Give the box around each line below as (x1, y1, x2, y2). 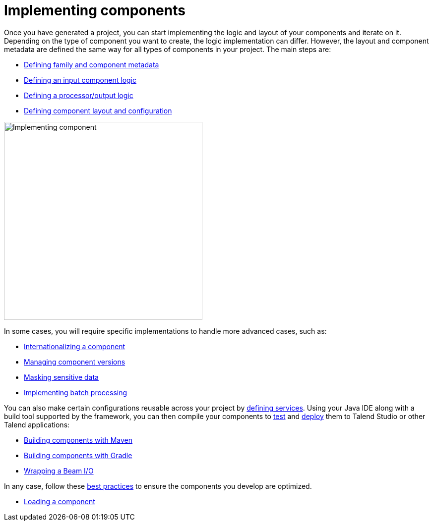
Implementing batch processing (24, 388, 127, 397)
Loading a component (24, 497, 95, 506)
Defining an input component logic (24, 75, 137, 84)
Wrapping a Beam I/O (24, 466, 94, 475)
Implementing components (4, 2, 186, 19)
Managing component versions (24, 357, 125, 366)
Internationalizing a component (24, 342, 125, 351)
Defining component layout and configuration (24, 106, 172, 115)
